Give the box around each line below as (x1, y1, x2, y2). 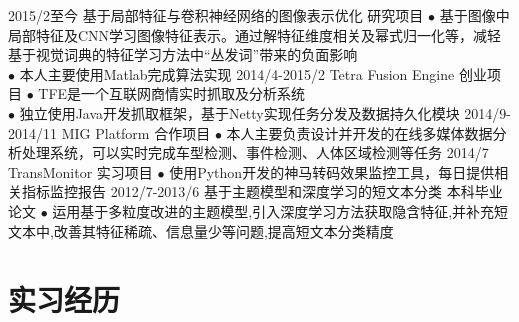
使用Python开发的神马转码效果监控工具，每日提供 (169, 161, 495, 182)
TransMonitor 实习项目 (8, 161, 153, 182)
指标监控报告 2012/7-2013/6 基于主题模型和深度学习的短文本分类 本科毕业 (21, 181, 503, 202)
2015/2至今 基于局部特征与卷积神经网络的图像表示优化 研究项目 (8, 5, 424, 25)
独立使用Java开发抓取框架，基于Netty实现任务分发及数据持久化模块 (19, 102, 460, 123)
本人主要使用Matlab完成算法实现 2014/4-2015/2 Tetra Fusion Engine (19, 63, 455, 84)
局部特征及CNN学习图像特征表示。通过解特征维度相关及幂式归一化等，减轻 (8, 24, 502, 45)
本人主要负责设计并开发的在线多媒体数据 (226, 122, 493, 143)
